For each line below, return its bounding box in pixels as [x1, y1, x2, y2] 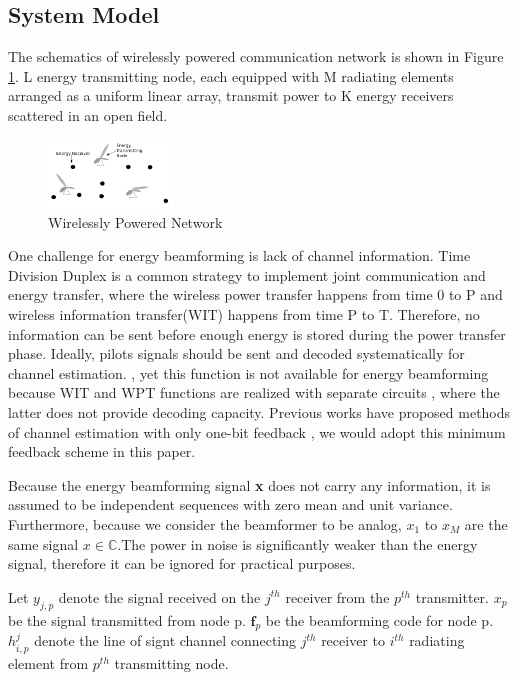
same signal [8, 533, 79, 554]
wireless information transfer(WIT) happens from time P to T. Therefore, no [8, 304, 480, 325]
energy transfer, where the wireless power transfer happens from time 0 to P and [8, 284, 503, 305]
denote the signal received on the [58, 586, 261, 607]
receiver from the [285, 586, 390, 607]
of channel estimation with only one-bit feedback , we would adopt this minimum [8, 421, 506, 442]
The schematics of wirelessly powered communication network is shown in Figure [8, 46, 504, 67]
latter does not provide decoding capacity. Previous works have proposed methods [8, 402, 511, 423]
